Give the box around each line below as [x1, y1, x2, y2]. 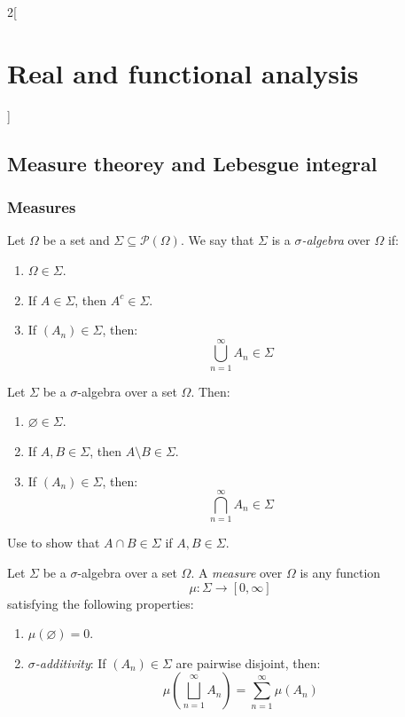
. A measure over [191, 563, 283, 581]
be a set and [43, 231, 110, 249]
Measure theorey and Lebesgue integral [7, 149, 378, 177]
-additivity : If [35, 653, 106, 672]
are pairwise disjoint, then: [175, 653, 321, 672]
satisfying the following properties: [7, 594, 194, 612]
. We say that [180, 231, 254, 249]
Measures [7, 196, 76, 218]
